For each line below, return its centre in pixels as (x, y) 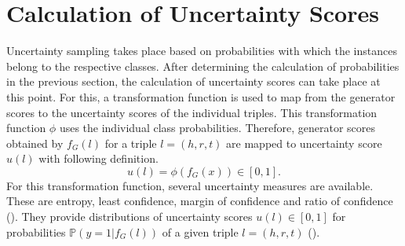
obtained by (35, 143)
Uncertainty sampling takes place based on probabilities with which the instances (202, 51)
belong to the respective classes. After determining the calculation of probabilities (203, 66)
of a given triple (200, 231)
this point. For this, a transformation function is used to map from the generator (201, 96)
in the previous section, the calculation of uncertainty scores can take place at (193, 81)
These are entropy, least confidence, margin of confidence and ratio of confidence (200, 201)
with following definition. (99, 158)
